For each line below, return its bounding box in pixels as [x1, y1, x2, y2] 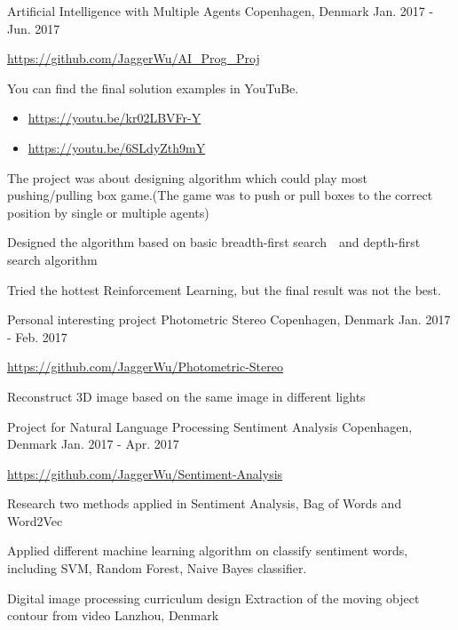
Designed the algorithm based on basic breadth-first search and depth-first [7, 233, 421, 251]
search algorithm [7, 250, 98, 268]
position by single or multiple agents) [7, 203, 209, 221]
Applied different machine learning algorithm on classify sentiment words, [7, 541, 408, 560]
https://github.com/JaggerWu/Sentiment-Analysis [7, 464, 283, 482]
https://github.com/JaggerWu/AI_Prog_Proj [7, 49, 260, 68]
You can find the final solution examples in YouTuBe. [7, 78, 299, 97]
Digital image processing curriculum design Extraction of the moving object [7, 588, 420, 607]
